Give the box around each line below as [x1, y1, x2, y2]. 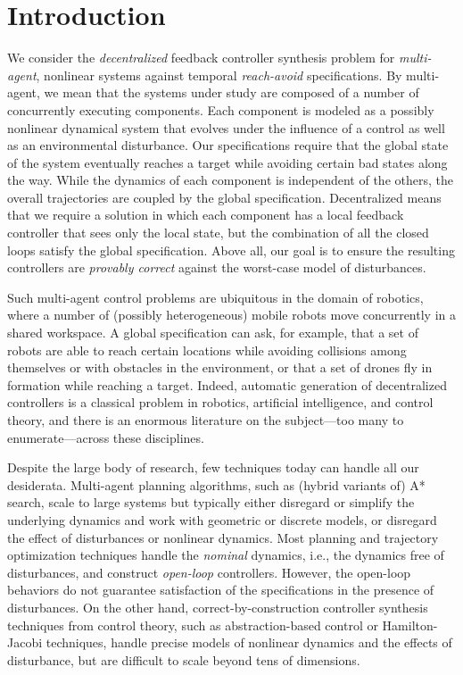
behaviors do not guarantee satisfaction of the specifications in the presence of [7, 580, 434, 599]
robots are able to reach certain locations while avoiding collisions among [7, 340, 407, 359]
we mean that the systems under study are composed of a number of [44, 83, 419, 102]
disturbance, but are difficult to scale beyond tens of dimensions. [7, 650, 360, 669]
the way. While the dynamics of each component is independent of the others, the [7, 171, 453, 189]
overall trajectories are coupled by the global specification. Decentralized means [7, 187, 442, 206]
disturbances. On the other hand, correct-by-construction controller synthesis [7, 597, 428, 616]
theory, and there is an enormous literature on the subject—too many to [7, 411, 404, 429]
